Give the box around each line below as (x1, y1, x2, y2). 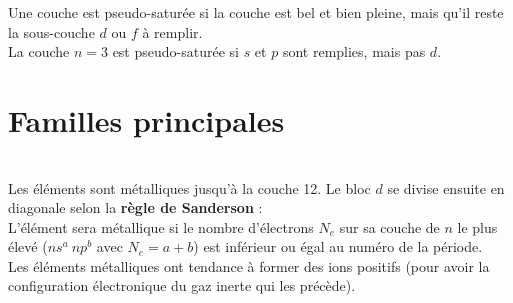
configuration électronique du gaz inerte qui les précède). (8, 275, 356, 296)
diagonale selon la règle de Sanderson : (8, 197, 263, 218)
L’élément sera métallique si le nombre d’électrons (8, 216, 314, 237)
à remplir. (142, 21, 203, 42)
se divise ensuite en (387, 177, 505, 198)
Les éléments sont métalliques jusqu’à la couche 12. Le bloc (8, 177, 371, 198)
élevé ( (8, 236, 48, 257)
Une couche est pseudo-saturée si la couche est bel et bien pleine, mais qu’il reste (8, 2, 504, 22)
